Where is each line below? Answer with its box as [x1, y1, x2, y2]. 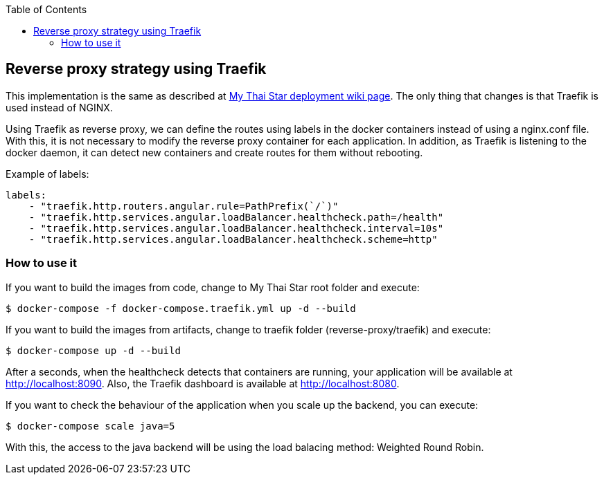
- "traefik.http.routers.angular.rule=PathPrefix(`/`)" [28, 200, 339, 212]
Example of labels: [6, 167, 89, 180]
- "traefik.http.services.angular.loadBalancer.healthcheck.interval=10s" [28, 222, 444, 234]
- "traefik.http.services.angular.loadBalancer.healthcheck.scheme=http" [28, 233, 438, 245]
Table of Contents [6, 3, 87, 15]
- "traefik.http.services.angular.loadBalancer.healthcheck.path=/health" [28, 211, 444, 223]
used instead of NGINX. [6, 101, 113, 113]
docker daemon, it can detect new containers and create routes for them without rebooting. [6, 146, 423, 158]
